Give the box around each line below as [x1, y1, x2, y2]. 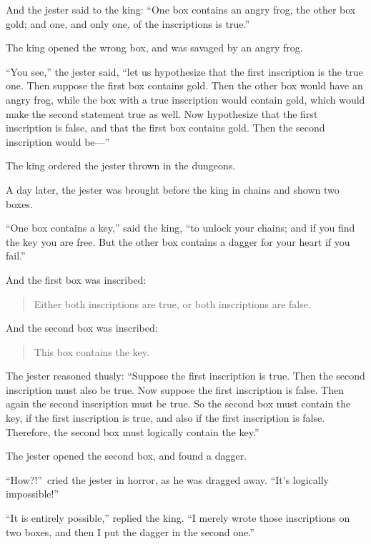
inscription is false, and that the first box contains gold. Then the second [6, 120, 325, 135]
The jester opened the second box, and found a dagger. [6, 448, 247, 463]
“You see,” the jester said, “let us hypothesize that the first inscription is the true [6, 64, 363, 79]
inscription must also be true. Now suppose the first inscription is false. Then [6, 382, 344, 397]
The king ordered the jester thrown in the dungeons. [6, 158, 236, 173]
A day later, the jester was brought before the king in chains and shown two [6, 182, 340, 197]
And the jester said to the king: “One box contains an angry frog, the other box [6, 2, 356, 16]
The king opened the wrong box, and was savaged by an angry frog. [6, 40, 303, 55]
